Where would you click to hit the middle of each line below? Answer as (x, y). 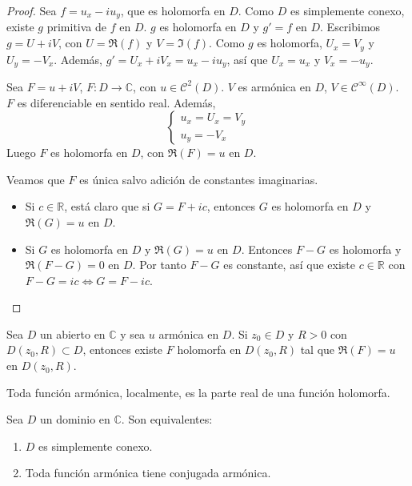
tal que (318, 349)
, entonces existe (123, 349)
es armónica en (274, 86)
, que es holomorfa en (173, 10)
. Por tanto (159, 265)
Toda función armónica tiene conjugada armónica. (148, 473)
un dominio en (75, 419)
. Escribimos (350, 27)
